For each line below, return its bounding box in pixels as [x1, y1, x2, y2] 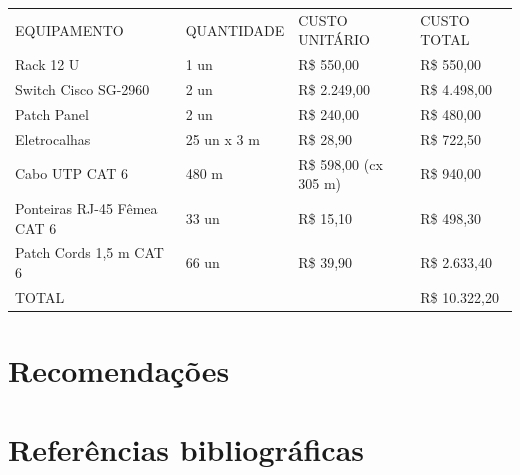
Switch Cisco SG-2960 [15, 79, 150, 100]
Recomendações [8, 350, 230, 391]
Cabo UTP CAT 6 [15, 163, 128, 184]
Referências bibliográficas [8, 428, 365, 469]
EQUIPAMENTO [15, 19, 124, 40]
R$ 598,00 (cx [298, 153, 383, 174]
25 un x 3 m [185, 128, 260, 149]
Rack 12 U [15, 54, 80, 75]
